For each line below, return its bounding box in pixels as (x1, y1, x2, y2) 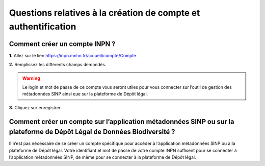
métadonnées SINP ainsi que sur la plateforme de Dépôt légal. (22, 91, 148, 97)
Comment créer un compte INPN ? (9, 40, 115, 48)
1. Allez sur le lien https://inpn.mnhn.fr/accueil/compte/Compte (9, 52, 136, 58)
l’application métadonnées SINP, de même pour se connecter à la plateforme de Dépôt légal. (9, 154, 196, 160)
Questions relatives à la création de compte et (9, 7, 200, 18)
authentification (9, 21, 76, 32)
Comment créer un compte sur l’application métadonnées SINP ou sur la (9, 118, 235, 126)
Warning (22, 75, 40, 81)
